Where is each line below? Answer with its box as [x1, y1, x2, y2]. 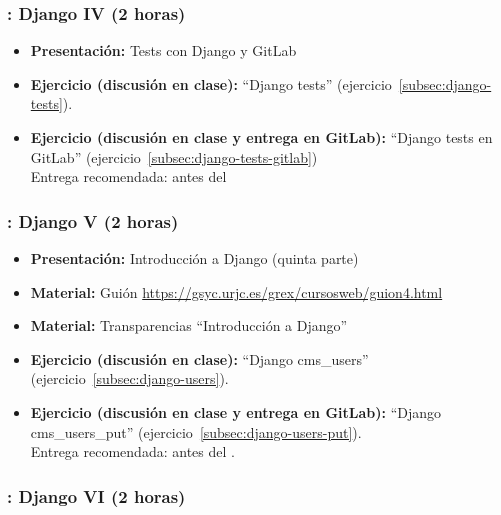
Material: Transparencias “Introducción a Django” [30, 315, 348, 336]
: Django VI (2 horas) [7, 483, 186, 508]
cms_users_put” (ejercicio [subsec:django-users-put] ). [30, 421, 362, 442]
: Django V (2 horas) [7, 208, 179, 233]
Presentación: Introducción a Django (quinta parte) [30, 248, 359, 268]
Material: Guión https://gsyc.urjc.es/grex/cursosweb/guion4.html [30, 281, 443, 302]
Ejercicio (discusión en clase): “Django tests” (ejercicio [30, 73, 392, 94]
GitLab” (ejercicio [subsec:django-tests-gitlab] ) [30, 146, 318, 167]
